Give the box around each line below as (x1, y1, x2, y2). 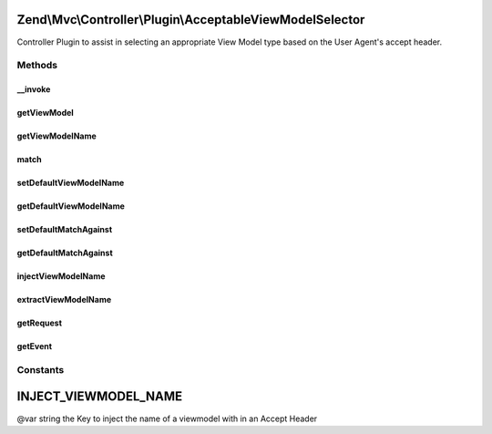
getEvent (16, 341, 53, 352)
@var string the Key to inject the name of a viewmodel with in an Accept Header (16, 413, 318, 424)
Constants (16, 363, 65, 376)
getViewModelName (16, 130, 97, 141)
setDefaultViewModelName (16, 178, 125, 189)
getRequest (16, 317, 63, 328)
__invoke (16, 84, 51, 95)
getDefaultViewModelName (16, 201, 125, 212)
